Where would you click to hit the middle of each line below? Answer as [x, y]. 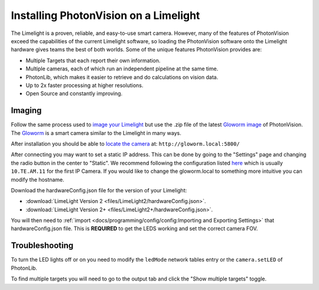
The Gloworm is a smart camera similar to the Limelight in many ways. [96, 133]
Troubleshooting [42, 246]
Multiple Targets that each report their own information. [93, 60]
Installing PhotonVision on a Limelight [105, 15]
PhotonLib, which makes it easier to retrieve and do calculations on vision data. [122, 77]
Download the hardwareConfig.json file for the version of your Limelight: [99, 190]
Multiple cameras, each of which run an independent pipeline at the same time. [122, 69]
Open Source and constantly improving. [74, 94]
